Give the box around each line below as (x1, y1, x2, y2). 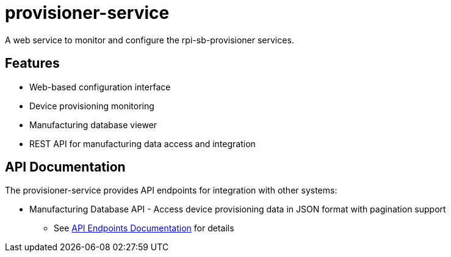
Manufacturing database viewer (29, 119, 157, 130)
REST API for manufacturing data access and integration (29, 138, 256, 149)
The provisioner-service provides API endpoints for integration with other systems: (5, 185, 337, 196)
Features (5, 56, 60, 71)
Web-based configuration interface (29, 81, 171, 92)
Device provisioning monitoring (29, 100, 154, 111)
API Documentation (5, 159, 126, 175)
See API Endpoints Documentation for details (54, 223, 234, 234)
